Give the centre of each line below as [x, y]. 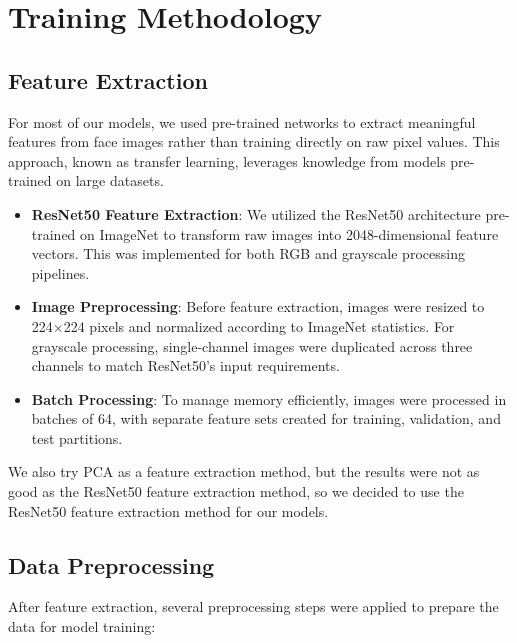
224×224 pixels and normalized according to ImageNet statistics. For [243, 325]
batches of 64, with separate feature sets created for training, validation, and [266, 418]
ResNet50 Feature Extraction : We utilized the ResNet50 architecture [256, 213]
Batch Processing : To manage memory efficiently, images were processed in [269, 398]
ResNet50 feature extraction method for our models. [168, 510]
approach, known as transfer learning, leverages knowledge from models [227, 160]
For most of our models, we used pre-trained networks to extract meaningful [242, 121]
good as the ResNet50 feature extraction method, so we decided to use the [236, 491]
